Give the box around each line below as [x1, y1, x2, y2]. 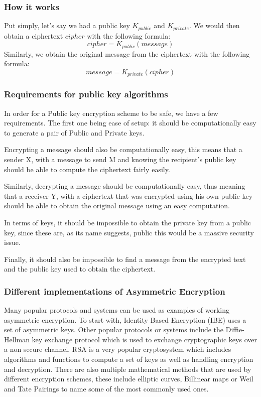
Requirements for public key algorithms [4, 88, 168, 100]
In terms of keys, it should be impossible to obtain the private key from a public [4, 217, 251, 227]
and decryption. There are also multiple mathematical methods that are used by [4, 363, 251, 374]
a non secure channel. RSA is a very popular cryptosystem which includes [4, 344, 231, 354]
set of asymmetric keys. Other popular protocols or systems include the [4, 324, 224, 335]
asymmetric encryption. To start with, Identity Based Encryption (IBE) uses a [4, 314, 246, 325]
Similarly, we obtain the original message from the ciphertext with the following [4, 48, 250, 59]
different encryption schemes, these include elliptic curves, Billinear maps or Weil [4, 373, 253, 384]
